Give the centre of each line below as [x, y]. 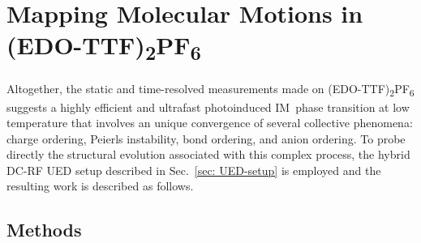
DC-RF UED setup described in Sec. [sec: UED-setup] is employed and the [194, 170]
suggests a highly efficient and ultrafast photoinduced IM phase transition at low [208, 107]
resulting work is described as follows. [100, 186]
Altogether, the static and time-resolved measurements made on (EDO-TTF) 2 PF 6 [210, 90]
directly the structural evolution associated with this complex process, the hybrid [208, 154]
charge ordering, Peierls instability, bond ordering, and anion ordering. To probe [206, 138]
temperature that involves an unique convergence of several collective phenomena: [210, 123]
